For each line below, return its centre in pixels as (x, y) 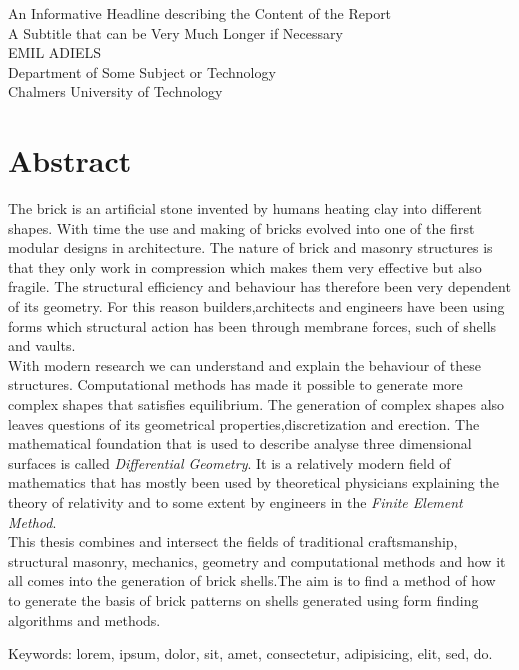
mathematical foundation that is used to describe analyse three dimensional (240, 443)
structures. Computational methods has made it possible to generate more (235, 384)
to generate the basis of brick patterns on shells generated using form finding (243, 599)
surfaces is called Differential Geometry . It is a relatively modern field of (229, 462)
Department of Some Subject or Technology (142, 71)
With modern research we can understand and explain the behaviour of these (244, 364)
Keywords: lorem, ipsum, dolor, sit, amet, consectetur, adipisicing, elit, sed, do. (250, 653)
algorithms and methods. (84, 619)
